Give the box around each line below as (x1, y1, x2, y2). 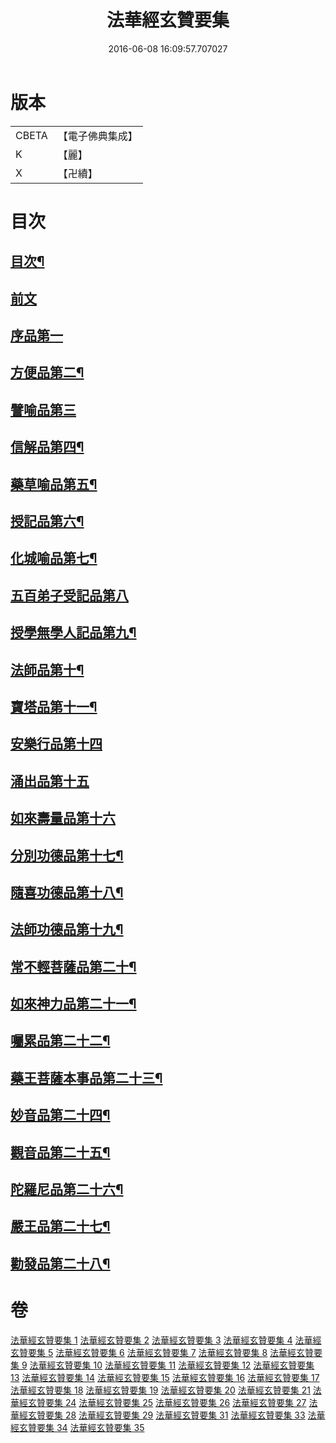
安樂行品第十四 (10, 736, 103, 753)
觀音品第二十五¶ (10, 1144, 111, 1161)
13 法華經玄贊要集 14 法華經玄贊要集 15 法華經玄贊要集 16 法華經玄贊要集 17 (10, 1371, 320, 1383)
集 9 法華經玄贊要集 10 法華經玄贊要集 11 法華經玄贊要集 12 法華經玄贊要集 (10, 1359, 315, 1371)
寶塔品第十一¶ (10, 698, 98, 715)
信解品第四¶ (10, 439, 85, 456)
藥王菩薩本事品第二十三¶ (10, 1069, 163, 1086)
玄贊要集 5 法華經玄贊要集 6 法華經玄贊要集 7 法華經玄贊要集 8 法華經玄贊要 (10, 1346, 323, 1358)
